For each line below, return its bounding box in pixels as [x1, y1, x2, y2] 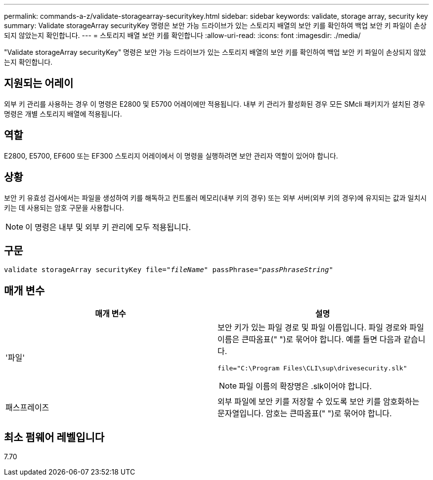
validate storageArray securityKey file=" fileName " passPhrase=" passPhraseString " [4, 266, 333, 274]
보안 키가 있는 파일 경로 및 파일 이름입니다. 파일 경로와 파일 [217, 322, 424, 333]
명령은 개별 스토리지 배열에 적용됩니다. [4, 109, 122, 118]
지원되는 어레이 [4, 77, 74, 90]
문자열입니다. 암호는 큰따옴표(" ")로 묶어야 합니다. [217, 408, 392, 419]
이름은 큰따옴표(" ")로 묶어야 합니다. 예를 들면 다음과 [217, 334, 401, 345]
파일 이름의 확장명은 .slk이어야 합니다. [239, 381, 372, 392]
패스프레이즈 [5, 402, 49, 413]
